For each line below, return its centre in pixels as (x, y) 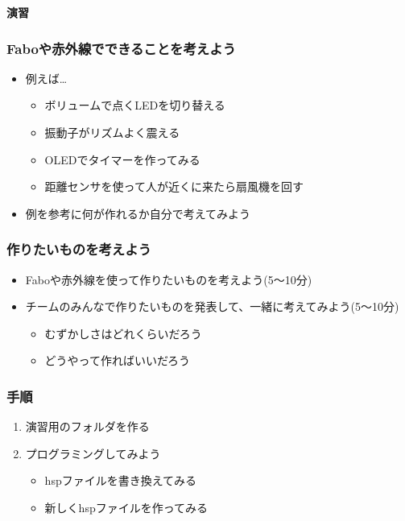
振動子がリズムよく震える (112, 132)
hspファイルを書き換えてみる (120, 480)
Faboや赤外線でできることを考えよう (121, 48)
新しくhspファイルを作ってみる (126, 507)
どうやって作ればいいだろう (118, 360)
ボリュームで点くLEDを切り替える (135, 105)
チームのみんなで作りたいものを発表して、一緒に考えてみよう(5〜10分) (212, 306)
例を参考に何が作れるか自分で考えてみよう (138, 213)
